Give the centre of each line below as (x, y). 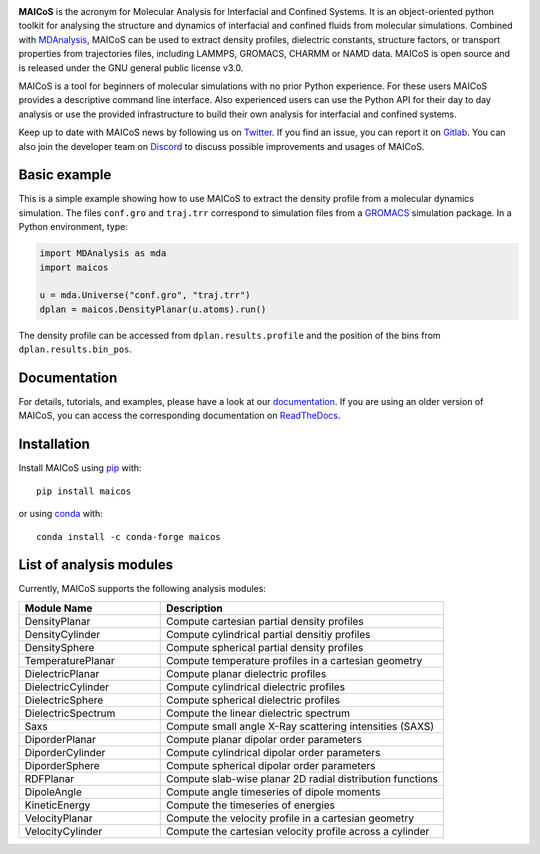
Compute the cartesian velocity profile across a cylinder (297, 831)
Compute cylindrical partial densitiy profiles (268, 634)
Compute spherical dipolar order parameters (270, 765)
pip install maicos (84, 491)
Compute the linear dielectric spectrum (257, 713)
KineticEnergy (57, 805)
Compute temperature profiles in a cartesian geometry (294, 660)
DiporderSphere (62, 765)
